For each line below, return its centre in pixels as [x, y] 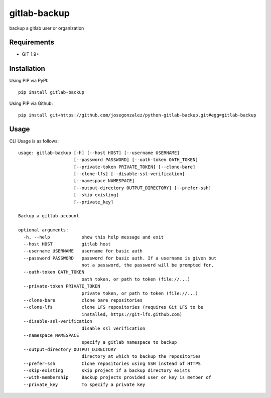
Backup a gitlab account [49, 216]
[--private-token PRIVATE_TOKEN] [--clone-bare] [134, 167]
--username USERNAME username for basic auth [83, 251]
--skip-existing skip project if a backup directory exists [107, 370]
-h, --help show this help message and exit [94, 237]
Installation [27, 69]
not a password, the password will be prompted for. [148, 265]
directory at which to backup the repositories [141, 357]
